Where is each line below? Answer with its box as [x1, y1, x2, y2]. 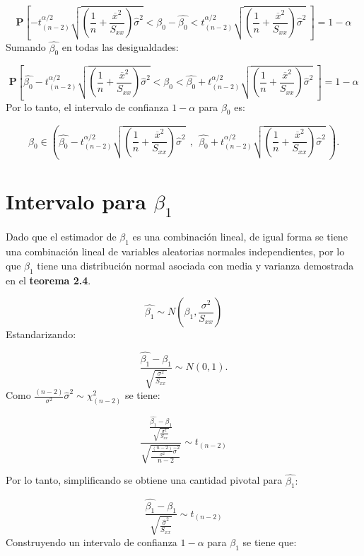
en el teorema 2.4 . [6, 272, 91, 287]
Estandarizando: [6, 327, 76, 342]
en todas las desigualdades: [61, 40, 179, 54]
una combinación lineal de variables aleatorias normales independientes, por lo [6, 244, 345, 259]
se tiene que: [242, 534, 297, 549]
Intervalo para [6, 187, 146, 215]
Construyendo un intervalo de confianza [6, 534, 177, 549]
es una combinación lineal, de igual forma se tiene [132, 229, 348, 244]
